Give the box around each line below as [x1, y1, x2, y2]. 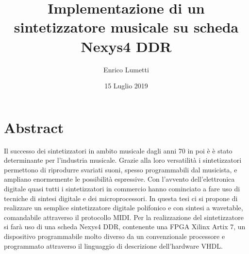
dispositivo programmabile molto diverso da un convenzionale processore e [4, 231, 225, 241]
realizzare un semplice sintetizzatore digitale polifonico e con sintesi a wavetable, [4, 203, 243, 213]
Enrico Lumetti [103, 64, 149, 74]
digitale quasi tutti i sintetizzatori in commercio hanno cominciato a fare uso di [4, 184, 240, 193]
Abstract [4, 117, 64, 137]
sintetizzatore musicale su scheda [14, 17, 239, 37]
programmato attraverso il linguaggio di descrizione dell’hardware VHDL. [4, 240, 223, 251]
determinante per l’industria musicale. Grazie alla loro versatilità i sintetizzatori [4, 155, 242, 165]
